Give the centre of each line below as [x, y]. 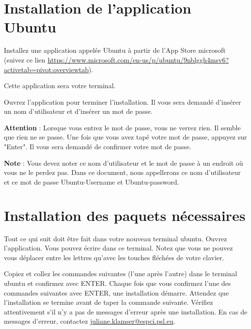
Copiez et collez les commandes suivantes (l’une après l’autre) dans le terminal [121, 274]
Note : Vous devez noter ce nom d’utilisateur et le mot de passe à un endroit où [124, 163]
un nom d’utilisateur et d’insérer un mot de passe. [78, 111]
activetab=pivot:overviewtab [47, 69]
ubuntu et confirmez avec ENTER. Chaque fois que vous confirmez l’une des [118, 283]
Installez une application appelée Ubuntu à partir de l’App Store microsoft [115, 50]
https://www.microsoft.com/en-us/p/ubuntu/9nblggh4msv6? [138, 59]
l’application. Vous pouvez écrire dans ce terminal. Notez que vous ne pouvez [118, 248]
